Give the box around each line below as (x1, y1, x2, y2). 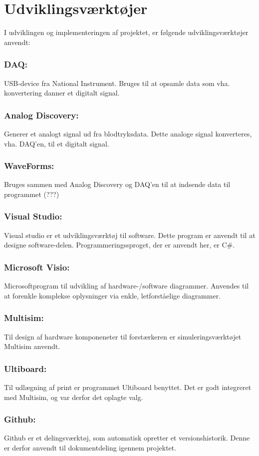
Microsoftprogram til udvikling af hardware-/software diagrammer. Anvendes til (4, 280, 249, 291)
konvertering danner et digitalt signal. (4, 87, 120, 98)
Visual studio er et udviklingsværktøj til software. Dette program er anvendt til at (4, 229, 256, 240)
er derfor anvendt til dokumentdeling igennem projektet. (4, 442, 177, 452)
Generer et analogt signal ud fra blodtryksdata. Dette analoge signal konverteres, (4, 128, 252, 138)
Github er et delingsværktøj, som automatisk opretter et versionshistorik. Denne (4, 432, 250, 443)
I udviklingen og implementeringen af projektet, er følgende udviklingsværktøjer (4, 27, 249, 37)
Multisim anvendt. (4, 341, 60, 351)
